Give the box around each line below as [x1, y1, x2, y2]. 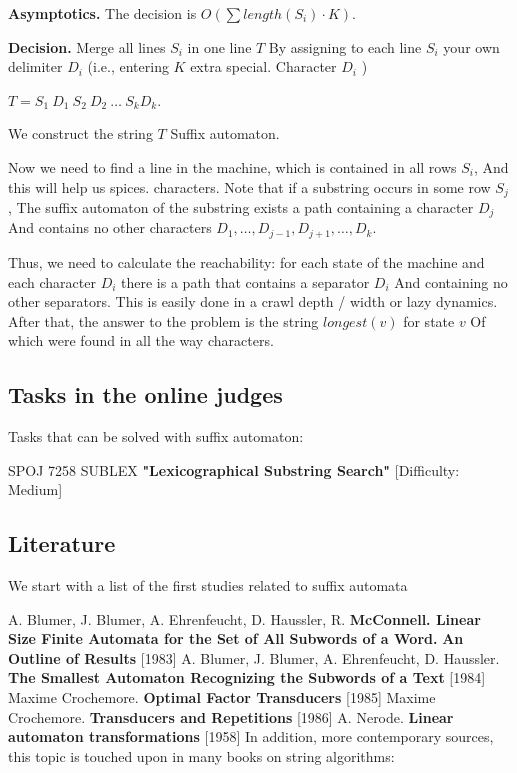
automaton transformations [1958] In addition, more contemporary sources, [8, 726, 494, 747]
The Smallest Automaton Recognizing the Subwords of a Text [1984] [8, 667, 486, 688]
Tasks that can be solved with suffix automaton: [8, 426, 304, 447]
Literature [8, 528, 116, 559]
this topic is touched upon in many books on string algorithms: [8, 745, 395, 766]
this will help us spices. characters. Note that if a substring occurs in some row [8, 176, 491, 197]
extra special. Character [190, 56, 337, 77]
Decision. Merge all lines [8, 36, 166, 57]
